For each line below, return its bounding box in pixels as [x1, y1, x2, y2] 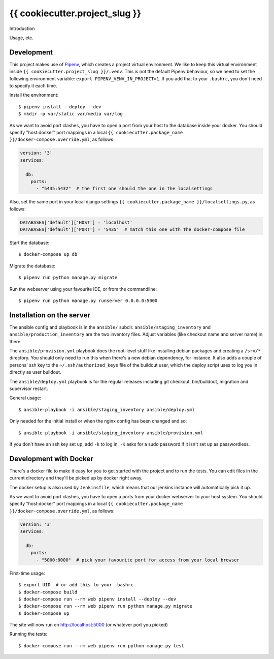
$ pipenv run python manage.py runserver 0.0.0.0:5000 [18, 297, 158, 304]
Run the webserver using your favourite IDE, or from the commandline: [9, 286, 157, 292]
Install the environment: [9, 92, 59, 98]
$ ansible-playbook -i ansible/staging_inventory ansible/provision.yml [18, 430, 203, 436]
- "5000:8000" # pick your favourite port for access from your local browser [36, 557, 239, 563]
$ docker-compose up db [18, 252, 78, 257]
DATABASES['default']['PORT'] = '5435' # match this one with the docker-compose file [20, 227, 245, 232]
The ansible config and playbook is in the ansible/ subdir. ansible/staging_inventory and [9, 324, 211, 330]
